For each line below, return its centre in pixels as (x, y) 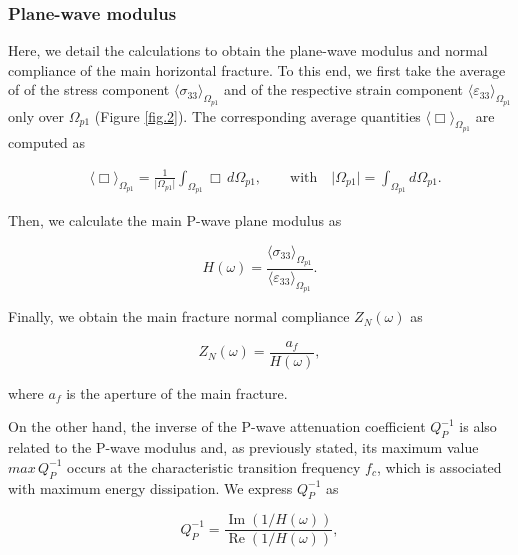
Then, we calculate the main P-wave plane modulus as (175, 220)
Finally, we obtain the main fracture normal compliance (179, 316)
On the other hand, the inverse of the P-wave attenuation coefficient (217, 426)
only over (36, 115)
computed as (47, 141)
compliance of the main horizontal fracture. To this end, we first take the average (257, 69)
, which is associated (439, 466)
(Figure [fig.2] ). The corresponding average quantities (257, 115)
